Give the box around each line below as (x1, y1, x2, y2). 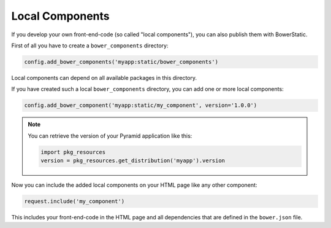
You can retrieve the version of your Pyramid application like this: (28, 132, 192, 140)
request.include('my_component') (24, 198, 125, 205)
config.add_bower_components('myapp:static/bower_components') (24, 58, 219, 65)
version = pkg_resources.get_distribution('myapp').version (40, 157, 226, 164)
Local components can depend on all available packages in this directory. (11, 74, 197, 81)
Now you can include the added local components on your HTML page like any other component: (11, 181, 257, 189)
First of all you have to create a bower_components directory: (11, 42, 169, 49)
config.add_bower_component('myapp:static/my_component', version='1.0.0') (24, 102, 257, 109)
